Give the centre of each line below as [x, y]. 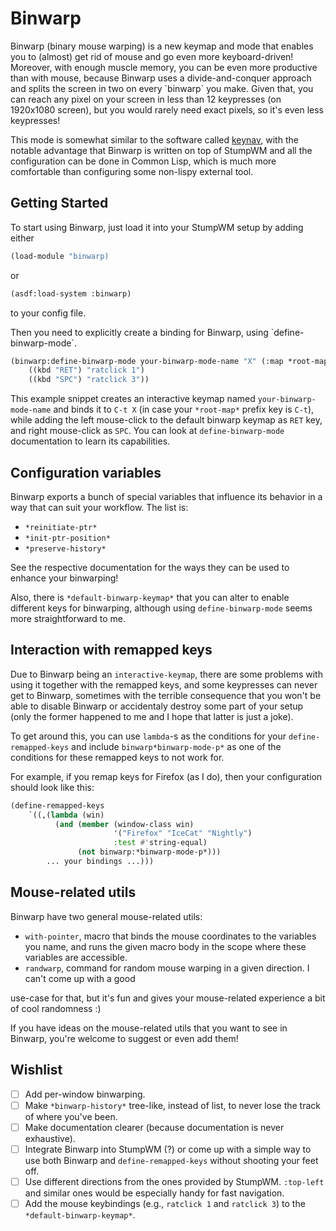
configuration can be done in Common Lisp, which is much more [143, 161]
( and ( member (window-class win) [124, 824]
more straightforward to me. [68, 618]
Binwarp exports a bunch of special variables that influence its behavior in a [166, 496]
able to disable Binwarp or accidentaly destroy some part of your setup [157, 706]
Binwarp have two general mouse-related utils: [106, 916]
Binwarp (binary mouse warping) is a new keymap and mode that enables [162, 46]
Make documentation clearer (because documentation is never [154, 1127]
